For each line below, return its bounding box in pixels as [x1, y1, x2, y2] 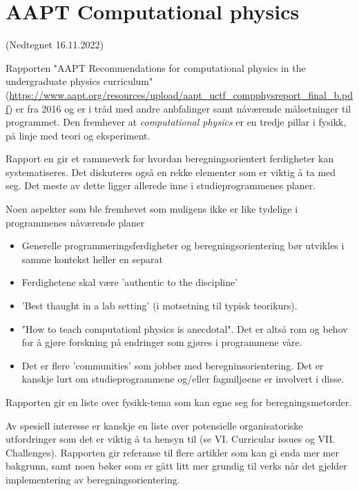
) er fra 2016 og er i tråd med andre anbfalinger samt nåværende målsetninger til [8, 101, 351, 115]
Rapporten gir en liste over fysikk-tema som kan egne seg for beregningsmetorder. [6, 395, 352, 409]
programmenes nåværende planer [6, 215, 145, 229]
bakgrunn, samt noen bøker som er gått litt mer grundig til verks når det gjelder [6, 459, 347, 473]
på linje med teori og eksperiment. [6, 128, 151, 142]
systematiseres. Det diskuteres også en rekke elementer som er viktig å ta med [6, 164, 336, 179]
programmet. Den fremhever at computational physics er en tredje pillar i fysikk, [6, 115, 347, 129]
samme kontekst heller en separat [21, 251, 163, 266]
